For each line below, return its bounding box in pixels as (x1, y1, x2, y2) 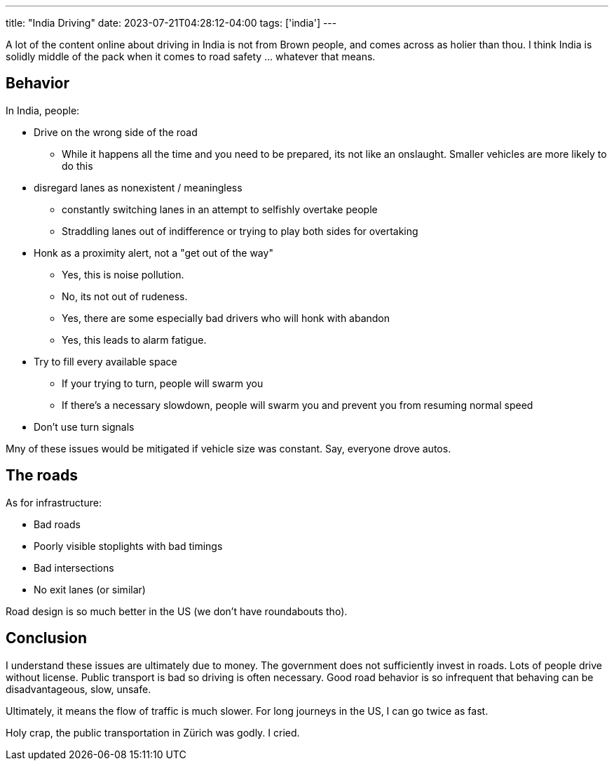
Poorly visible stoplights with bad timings (34, 539, 223, 552)
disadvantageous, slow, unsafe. (6, 683, 151, 695)
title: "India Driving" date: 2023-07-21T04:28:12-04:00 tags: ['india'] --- (6, 17, 337, 29)
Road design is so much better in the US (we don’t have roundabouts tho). (6, 605, 348, 617)
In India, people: (6, 104, 80, 116)
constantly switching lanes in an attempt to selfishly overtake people (62, 203, 378, 215)
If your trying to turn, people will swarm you (62, 377, 264, 389)
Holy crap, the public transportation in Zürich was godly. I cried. (6, 726, 300, 739)
